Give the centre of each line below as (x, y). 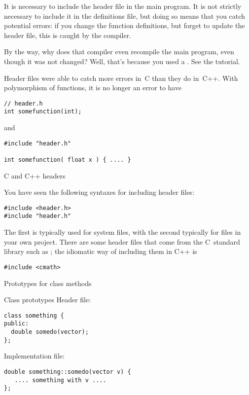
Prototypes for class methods (48, 283)
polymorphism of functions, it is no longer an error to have (93, 88)
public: (17, 324)
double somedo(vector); (50, 332)
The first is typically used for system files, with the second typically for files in (123, 232)
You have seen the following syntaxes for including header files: (99, 192)
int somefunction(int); (43, 112)
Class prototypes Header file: (48, 300)
